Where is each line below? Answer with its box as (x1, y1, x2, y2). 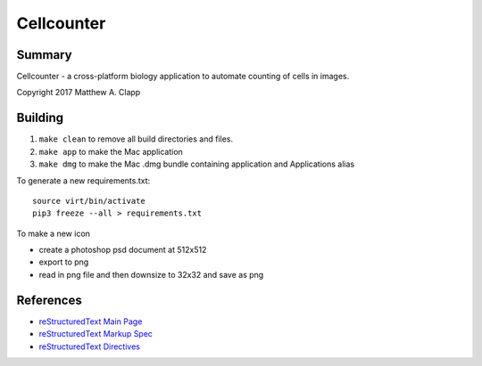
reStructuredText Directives (38, 341, 140, 352)
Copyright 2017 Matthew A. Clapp (16, 87, 141, 98)
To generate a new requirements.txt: (16, 175, 151, 186)
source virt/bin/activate (32, 196, 146, 206)
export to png (38, 256, 89, 267)
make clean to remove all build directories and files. (38, 134, 234, 144)
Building (16, 110, 64, 126)
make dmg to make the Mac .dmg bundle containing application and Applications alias (38, 159, 355, 169)
